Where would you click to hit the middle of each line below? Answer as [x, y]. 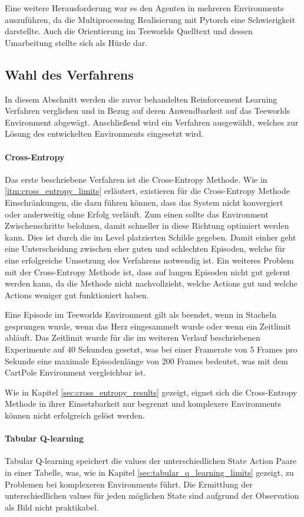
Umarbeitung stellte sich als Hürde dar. [76, 42]
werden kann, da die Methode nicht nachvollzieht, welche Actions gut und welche [151, 283]
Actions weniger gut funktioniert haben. [77, 294]
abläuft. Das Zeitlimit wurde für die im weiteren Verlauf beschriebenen [133, 337]
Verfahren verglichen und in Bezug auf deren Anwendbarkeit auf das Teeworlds [148, 111]
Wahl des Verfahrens [69, 74]
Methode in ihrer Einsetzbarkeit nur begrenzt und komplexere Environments [143, 404]
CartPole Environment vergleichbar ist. [75, 372]
